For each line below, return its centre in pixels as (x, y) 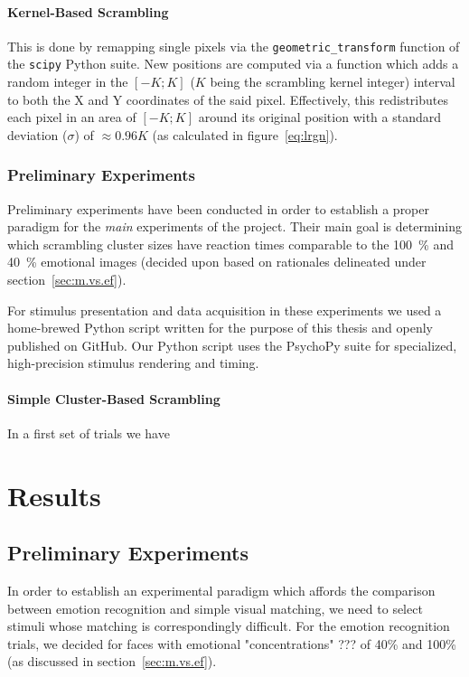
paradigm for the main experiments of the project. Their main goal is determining (234, 226)
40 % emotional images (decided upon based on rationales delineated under (217, 262)
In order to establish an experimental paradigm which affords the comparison (221, 591)
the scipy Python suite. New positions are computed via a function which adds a (233, 64)
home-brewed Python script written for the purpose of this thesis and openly (220, 328)
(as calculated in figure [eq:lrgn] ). (245, 134)
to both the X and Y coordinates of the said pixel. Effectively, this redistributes (228, 99)
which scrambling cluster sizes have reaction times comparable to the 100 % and (230, 244)
